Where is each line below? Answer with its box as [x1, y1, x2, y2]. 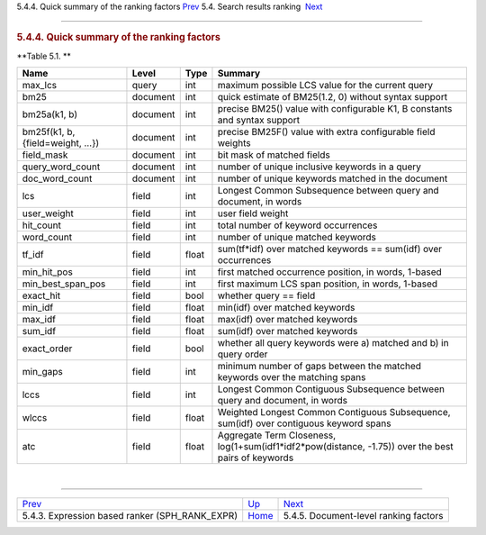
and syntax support [217, 113, 301, 126]
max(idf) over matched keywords [217, 313, 358, 326]
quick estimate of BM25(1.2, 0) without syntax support [217, 91, 448, 104]
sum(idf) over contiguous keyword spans [217, 417, 391, 430]
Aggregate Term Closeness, [217, 429, 337, 441]
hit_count [22, 219, 62, 231]
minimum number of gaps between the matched [217, 360, 422, 373]
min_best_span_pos [22, 277, 106, 290]
